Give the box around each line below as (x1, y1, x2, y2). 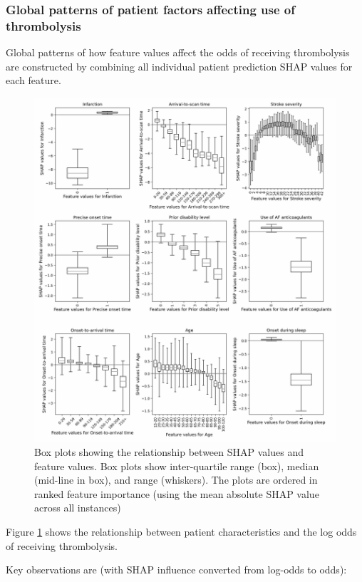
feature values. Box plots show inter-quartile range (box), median (34, 458, 319, 473)
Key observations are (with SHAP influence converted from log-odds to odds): (6, 562, 347, 577)
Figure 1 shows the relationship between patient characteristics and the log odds (6, 524, 357, 539)
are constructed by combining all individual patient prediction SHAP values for (6, 58, 353, 73)
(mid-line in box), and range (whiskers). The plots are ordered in (34, 472, 318, 487)
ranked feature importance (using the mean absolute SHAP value (34, 486, 319, 501)
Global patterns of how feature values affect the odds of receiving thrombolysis (6, 45, 350, 60)
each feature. (6, 73, 61, 88)
